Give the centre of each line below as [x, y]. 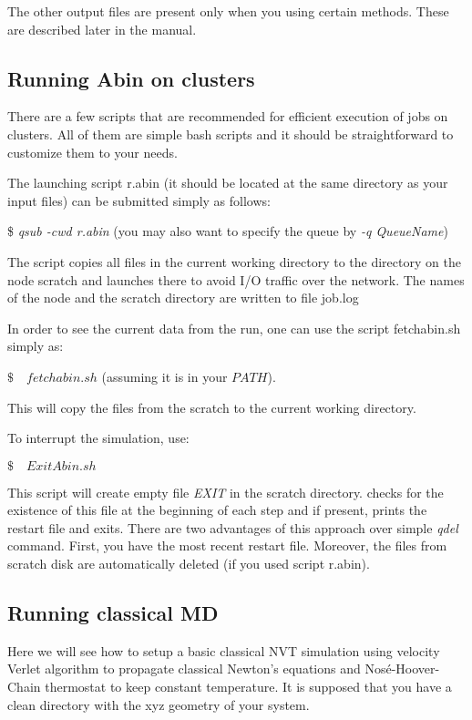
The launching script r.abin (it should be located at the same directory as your [228, 183]
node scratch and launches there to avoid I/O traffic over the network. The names [236, 279]
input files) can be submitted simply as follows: [139, 200]
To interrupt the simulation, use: [98, 438]
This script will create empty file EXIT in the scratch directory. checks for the [226, 492]
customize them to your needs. [92, 152]
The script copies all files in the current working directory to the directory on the [234, 261]
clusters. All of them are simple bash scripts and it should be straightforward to [231, 134]
